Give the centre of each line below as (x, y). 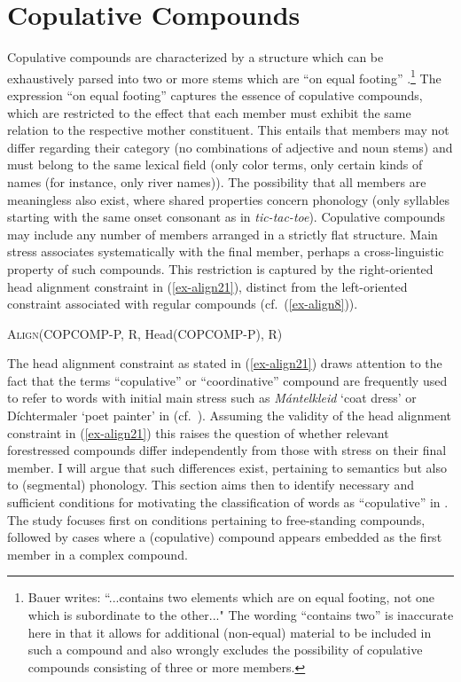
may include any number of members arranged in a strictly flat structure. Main (223, 234)
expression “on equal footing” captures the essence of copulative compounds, (215, 94)
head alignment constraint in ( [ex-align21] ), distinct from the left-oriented (207, 286)
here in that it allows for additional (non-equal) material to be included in (230, 632)
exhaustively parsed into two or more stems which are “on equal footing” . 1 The (224, 76)
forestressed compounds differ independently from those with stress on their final (227, 450)
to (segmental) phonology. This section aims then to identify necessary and (211, 485)
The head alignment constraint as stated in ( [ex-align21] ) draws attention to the (225, 363)
